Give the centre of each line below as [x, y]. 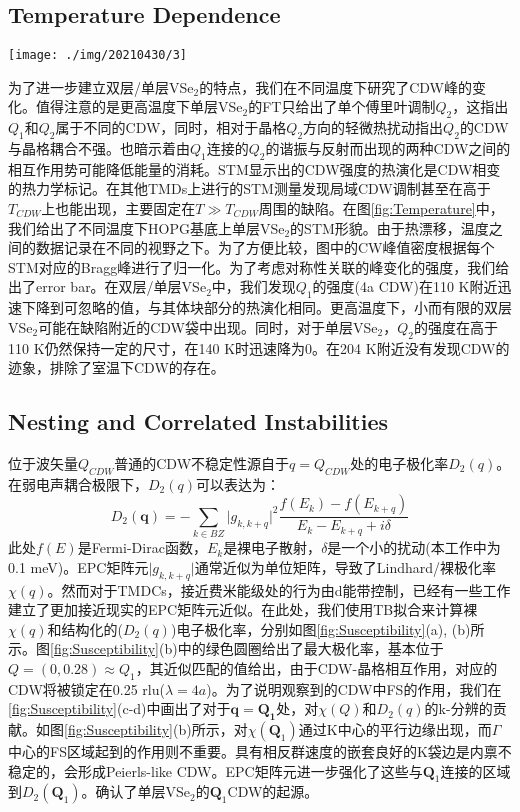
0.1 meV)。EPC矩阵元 [78, 566]
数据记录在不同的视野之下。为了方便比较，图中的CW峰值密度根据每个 [265, 247]
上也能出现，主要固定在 [118, 208]
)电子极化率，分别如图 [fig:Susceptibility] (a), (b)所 [327, 628]
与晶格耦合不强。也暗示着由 [99, 148]
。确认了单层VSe [136, 791]
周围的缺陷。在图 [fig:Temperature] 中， [381, 208]
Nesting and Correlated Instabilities [198, 421]
